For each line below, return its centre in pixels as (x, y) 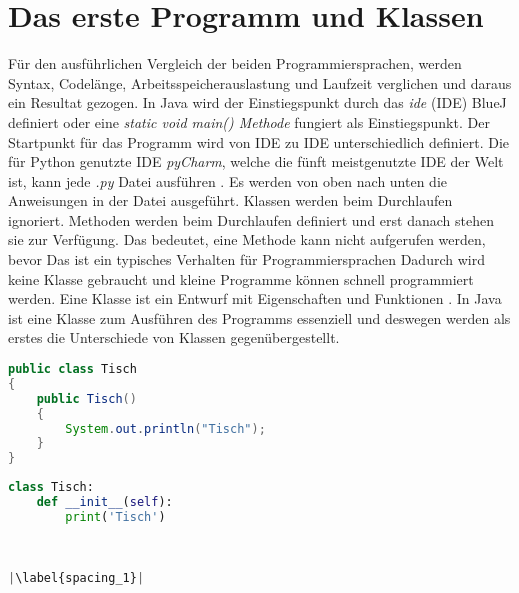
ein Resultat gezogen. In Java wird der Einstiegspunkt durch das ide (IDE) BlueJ (257, 102)
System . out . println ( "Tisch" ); (165, 428)
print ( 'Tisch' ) (115, 516)
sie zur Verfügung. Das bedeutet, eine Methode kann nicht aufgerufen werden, (247, 239)
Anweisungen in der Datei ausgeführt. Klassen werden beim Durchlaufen (230, 200)
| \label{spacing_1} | (76, 578)
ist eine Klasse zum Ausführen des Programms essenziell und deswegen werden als (259, 317)
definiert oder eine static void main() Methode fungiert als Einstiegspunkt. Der (249, 121)
